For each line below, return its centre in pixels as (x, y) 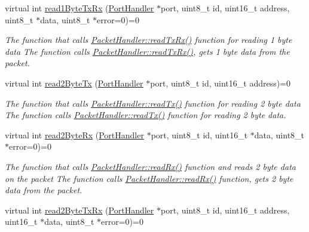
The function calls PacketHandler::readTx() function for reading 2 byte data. (146, 115)
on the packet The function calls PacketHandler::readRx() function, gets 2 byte (149, 178)
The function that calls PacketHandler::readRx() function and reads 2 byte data (150, 166)
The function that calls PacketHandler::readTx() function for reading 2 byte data (153, 103)
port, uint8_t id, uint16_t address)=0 (221, 83)
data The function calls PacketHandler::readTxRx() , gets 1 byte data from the (147, 51)
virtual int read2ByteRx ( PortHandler (74, 134)
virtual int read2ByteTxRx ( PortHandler (79, 210)
